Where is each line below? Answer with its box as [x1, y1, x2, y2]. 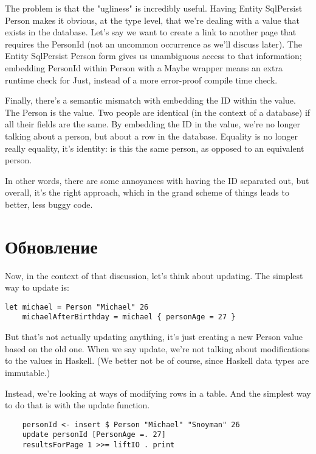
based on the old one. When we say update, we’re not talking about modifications [5, 342, 310, 355]
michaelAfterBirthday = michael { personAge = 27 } [22, 313, 236, 322]
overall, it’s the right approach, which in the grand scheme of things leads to [5, 186, 289, 199]
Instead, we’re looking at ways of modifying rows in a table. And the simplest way [5, 386, 311, 399]
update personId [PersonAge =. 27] [22, 430, 166, 439]
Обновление [5, 233, 98, 258]
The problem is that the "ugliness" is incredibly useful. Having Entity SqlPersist [5, 2, 303, 14]
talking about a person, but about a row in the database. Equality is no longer [5, 129, 298, 142]
